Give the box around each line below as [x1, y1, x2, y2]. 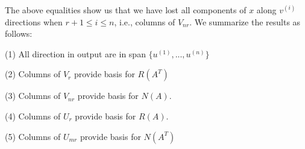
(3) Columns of [5, 89, 61, 102]
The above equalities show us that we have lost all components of [5, 4, 247, 16]
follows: [5, 27, 33, 40]
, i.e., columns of [114, 15, 175, 28]
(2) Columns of [5, 68, 61, 80]
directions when [5, 15, 63, 28]
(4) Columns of [5, 109, 61, 122]
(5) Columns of [5, 130, 61, 142]
